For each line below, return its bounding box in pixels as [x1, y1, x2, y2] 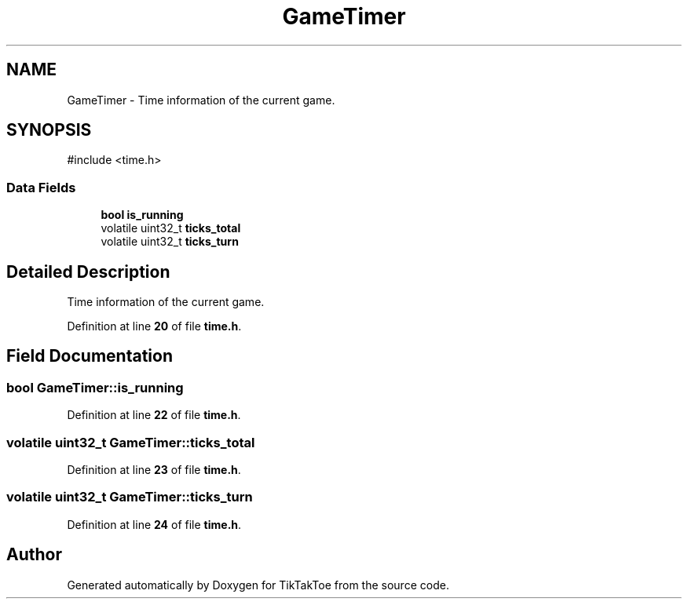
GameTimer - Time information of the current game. [67, 93, 335, 107]
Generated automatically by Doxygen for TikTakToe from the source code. [67, 578, 449, 592]
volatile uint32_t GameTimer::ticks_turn [6, 489, 253, 505]
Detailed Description [6, 261, 170, 282]
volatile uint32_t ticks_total [101, 221, 241, 235]
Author [6, 545, 62, 565]
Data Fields [6, 179, 76, 195]
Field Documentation [6, 346, 173, 366]
